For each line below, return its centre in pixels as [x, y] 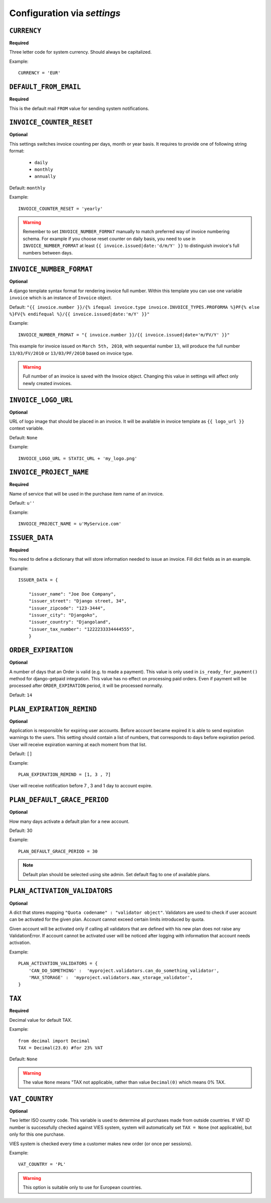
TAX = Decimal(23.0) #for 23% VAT [60, 1048]
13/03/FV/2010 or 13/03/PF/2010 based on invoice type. [71, 353]
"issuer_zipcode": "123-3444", [67, 608]
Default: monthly [27, 188]
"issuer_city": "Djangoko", [63, 615]
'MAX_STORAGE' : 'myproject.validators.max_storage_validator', [111, 978]
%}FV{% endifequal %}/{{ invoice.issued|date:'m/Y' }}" [80, 314]
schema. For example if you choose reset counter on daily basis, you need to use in [109, 238]
